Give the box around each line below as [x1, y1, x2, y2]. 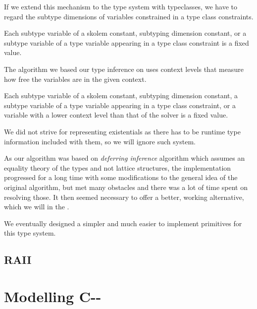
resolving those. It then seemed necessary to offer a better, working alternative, [4, 191, 244, 202]
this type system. [4, 228, 56, 238]
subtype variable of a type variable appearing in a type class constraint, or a [4, 100, 236, 110]
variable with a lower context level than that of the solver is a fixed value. [4, 110, 228, 120]
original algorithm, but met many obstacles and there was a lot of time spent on [4, 182, 248, 192]
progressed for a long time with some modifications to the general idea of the [4, 172, 238, 183]
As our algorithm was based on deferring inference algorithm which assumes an [4, 153, 245, 163]
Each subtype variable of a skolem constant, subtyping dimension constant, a [4, 90, 238, 101]
